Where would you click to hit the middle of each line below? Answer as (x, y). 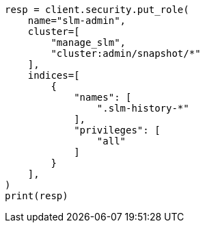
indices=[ (54, 75)
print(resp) (37, 196)
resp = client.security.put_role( (97, 10)
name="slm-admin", (77, 21)
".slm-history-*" (143, 108)
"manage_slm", (88, 42)
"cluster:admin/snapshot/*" (126, 53)
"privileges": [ (117, 130)
